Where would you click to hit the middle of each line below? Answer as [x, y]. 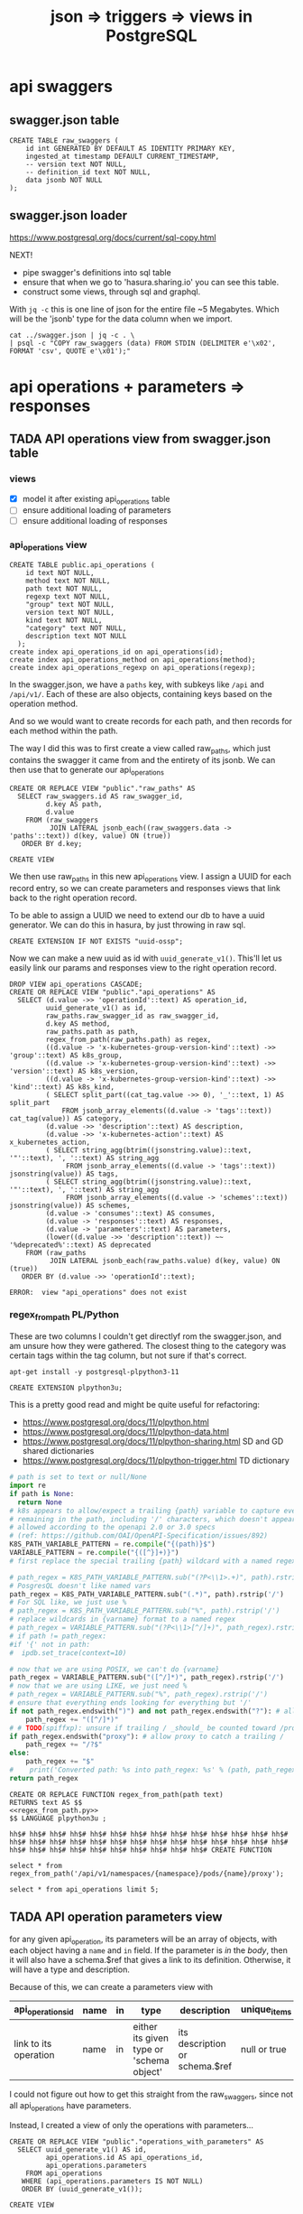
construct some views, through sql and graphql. [111, 292]
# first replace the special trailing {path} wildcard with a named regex [153, 1561]
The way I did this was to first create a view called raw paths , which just [140, 749]
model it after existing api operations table [96, 500]
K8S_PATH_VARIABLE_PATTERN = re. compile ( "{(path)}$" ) [113, 1544]
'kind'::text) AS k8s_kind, [62, 1087]
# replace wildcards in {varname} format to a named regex [123, 1619]
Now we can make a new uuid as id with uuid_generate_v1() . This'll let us [146, 958]
